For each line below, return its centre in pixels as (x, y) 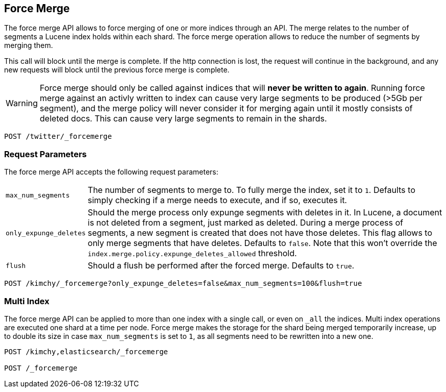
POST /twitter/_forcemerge (58, 137)
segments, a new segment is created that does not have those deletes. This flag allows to (260, 233)
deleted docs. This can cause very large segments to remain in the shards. (183, 119)
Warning (22, 103)
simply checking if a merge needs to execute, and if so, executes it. (217, 200)
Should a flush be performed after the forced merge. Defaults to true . (221, 266)
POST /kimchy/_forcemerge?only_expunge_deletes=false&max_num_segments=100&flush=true (183, 284)
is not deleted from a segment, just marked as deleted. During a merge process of (246, 223)
